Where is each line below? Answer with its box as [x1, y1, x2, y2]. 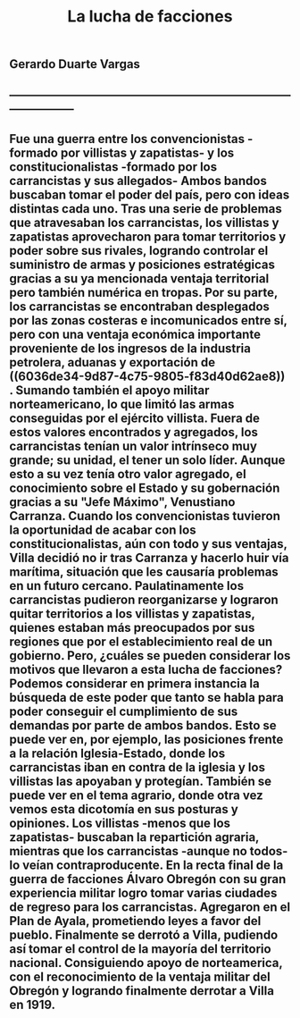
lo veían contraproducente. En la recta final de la [9, 857, 284, 872]
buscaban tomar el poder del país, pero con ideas [9, 187, 290, 202]
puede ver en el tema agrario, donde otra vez [9, 787, 263, 803]
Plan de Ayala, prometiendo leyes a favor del [9, 913, 262, 929]
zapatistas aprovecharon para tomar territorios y [9, 229, 287, 244]
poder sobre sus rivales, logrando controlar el [9, 243, 269, 258]
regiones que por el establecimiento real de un [9, 634, 273, 649]
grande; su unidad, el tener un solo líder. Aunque [9, 452, 286, 467]
